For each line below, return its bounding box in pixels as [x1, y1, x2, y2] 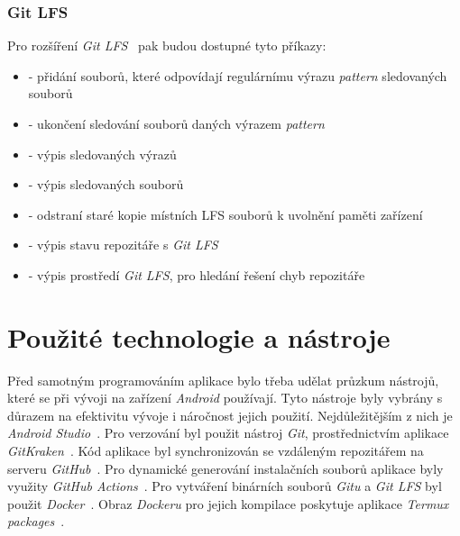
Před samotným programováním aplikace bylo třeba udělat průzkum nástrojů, [7, 370, 439, 389]
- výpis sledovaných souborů [28, 175, 184, 194]
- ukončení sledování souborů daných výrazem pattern [28, 114, 325, 132]
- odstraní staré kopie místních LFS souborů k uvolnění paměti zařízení [28, 204, 423, 223]
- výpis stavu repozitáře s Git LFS [28, 235, 218, 254]
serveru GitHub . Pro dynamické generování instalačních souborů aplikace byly [7, 459, 444, 477]
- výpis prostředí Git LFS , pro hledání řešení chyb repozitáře [28, 265, 365, 284]
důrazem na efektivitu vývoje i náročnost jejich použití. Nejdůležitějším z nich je [7, 405, 453, 424]
